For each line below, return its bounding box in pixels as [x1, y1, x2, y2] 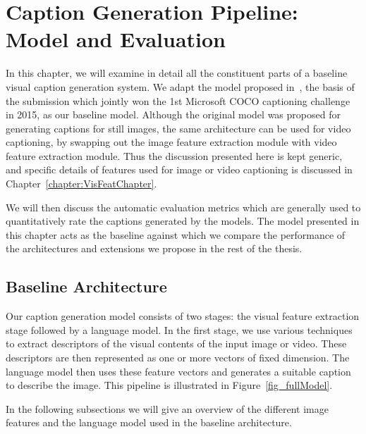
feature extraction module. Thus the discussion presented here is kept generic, [6, 148, 343, 163]
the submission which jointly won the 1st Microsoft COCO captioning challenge [6, 93, 350, 108]
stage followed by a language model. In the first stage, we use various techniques [6, 322, 353, 337]
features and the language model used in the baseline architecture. [6, 415, 292, 430]
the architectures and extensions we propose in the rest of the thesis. [6, 241, 303, 256]
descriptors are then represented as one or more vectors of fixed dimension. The [6, 350, 350, 365]
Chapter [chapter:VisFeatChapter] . [6, 176, 157, 191]
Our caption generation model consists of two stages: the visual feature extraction [6, 309, 360, 323]
